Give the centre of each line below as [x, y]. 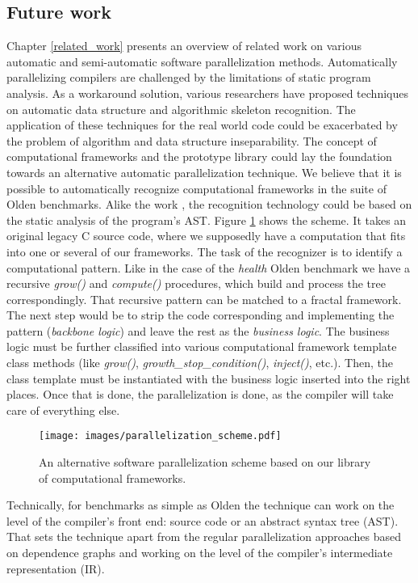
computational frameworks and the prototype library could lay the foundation [199, 156]
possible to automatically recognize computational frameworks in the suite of [196, 188]
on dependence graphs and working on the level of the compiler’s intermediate [200, 553]
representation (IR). [56, 568]
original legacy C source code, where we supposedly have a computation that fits [206, 236]
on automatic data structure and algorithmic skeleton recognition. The [181, 109]
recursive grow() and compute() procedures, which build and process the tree [196, 283]
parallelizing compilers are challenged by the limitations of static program [189, 77]
